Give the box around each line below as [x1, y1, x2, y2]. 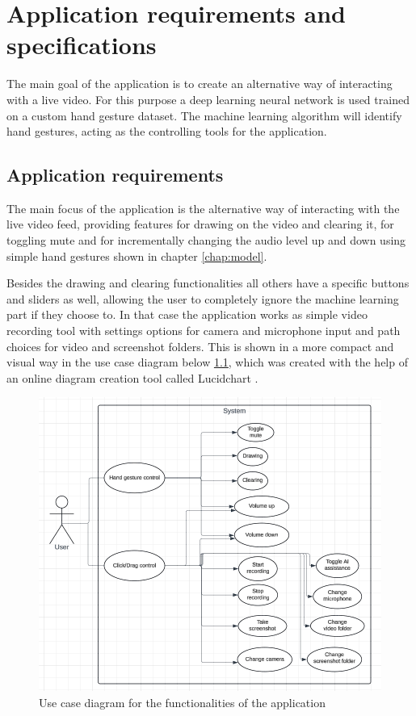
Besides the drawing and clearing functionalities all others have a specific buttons [6, 274, 410, 291]
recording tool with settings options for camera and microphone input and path [6, 322, 401, 339]
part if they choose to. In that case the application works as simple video [6, 306, 368, 323]
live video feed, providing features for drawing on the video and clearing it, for [6, 216, 394, 232]
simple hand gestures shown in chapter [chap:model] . [6, 247, 267, 264]
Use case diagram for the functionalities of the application [39, 694, 326, 711]
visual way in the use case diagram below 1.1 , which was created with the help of [6, 354, 408, 371]
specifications [6, 28, 157, 61]
